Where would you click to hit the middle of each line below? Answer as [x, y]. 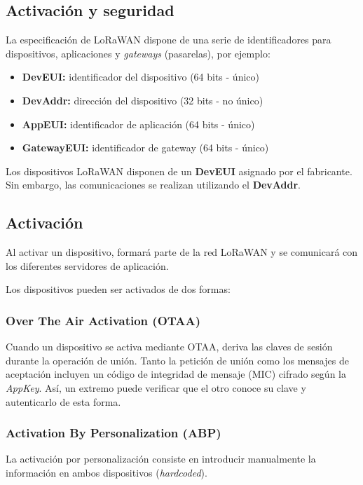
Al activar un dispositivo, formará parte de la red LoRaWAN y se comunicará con [182, 252]
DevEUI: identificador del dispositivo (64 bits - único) [141, 77]
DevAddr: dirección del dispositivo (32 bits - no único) [143, 100]
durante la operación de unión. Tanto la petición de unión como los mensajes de [177, 360]
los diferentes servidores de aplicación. [87, 265]
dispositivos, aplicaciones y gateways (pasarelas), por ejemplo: [138, 53]
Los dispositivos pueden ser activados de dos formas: [118, 289]
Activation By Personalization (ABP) [114, 433]
